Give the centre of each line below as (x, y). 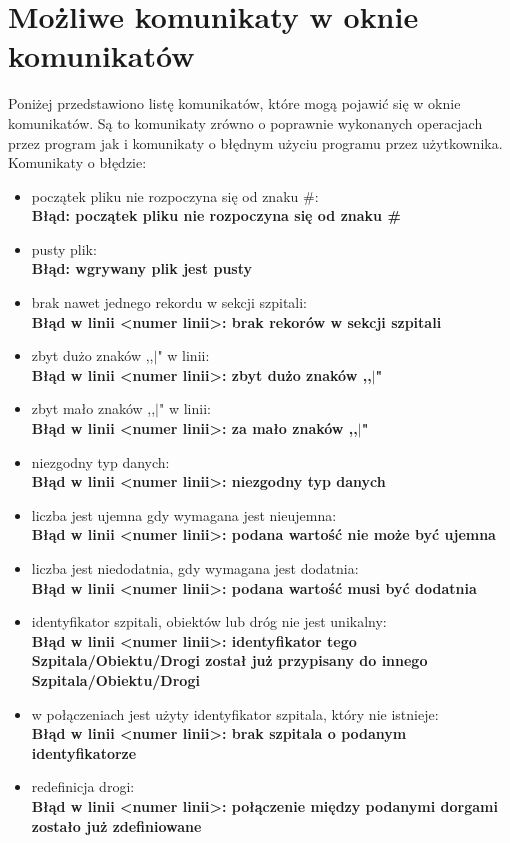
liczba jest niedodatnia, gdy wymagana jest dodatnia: (195, 568)
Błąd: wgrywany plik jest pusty (142, 268)
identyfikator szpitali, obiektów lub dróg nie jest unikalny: (209, 621)
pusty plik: (64, 248)
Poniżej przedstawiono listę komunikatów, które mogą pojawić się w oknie (234, 103)
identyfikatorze (84, 752)
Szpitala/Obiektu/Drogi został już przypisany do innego (229, 660)
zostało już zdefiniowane (116, 825)
